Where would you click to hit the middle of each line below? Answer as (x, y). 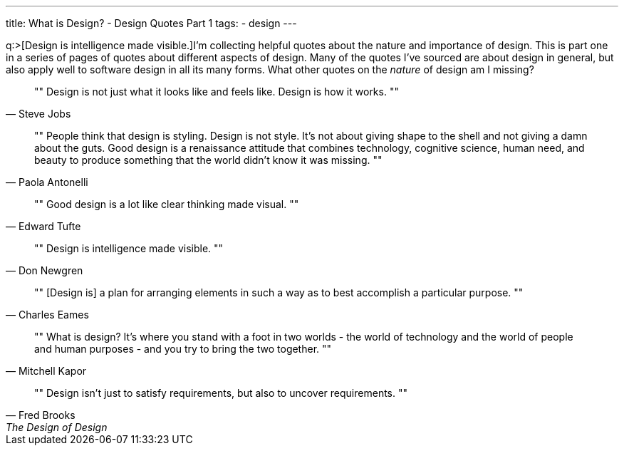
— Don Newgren (45, 270)
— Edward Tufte (43, 226)
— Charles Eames (47, 315)
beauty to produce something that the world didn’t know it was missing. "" (208, 160)
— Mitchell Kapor (46, 371)
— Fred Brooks (41, 415)
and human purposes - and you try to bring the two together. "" (183, 349)
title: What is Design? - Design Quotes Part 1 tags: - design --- (151, 23)
